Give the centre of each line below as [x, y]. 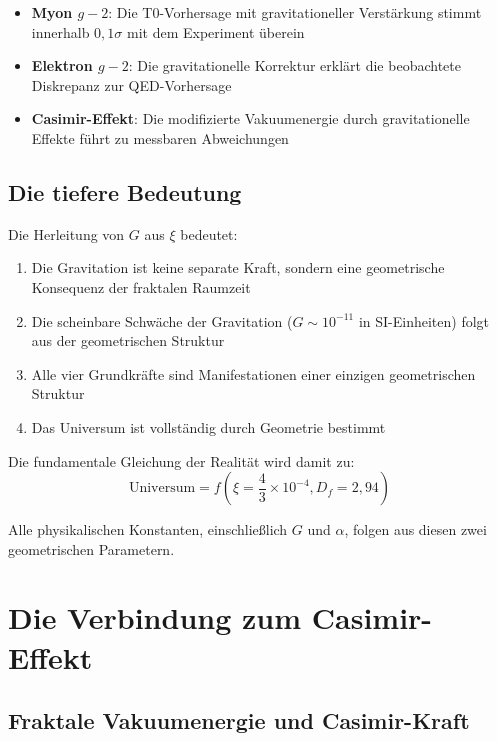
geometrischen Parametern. [91, 548]
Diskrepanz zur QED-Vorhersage [131, 84]
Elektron [62, 65]
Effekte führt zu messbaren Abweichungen [160, 137]
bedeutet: [209, 233]
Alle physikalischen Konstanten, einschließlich [148, 529]
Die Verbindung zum [155, 617]
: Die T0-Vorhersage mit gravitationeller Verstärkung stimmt [295, 12]
